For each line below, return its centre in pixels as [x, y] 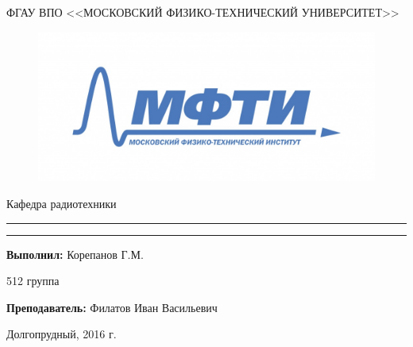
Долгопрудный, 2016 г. [62, 334]
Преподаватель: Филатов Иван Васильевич [112, 307]
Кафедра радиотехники [62, 203]
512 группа [33, 281]
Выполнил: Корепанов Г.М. [75, 254]
